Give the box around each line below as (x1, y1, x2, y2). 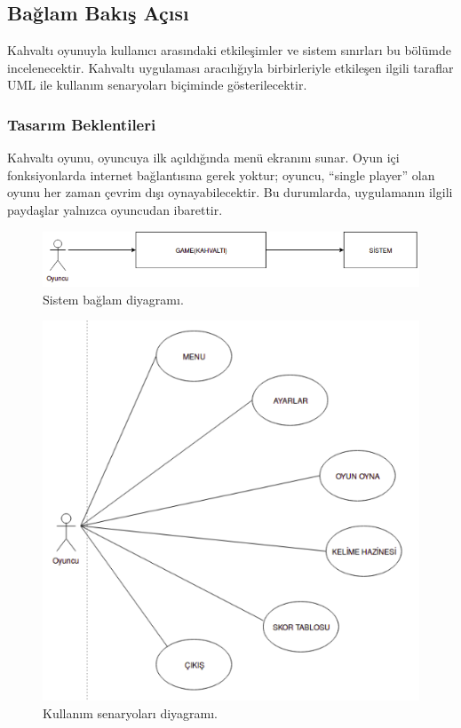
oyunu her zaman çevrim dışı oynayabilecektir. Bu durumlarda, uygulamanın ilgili (7, 183, 453, 202)
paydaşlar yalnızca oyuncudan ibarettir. (7, 200, 223, 218)
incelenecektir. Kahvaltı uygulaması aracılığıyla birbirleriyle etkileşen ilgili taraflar (7, 58, 454, 76)
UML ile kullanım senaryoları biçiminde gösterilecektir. (7, 75, 307, 94)
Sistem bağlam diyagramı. (43, 289, 184, 308)
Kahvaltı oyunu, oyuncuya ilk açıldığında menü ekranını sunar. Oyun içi (7, 148, 400, 167)
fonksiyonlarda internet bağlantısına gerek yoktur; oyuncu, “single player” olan (7, 165, 435, 184)
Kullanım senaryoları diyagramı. (43, 703, 219, 722)
